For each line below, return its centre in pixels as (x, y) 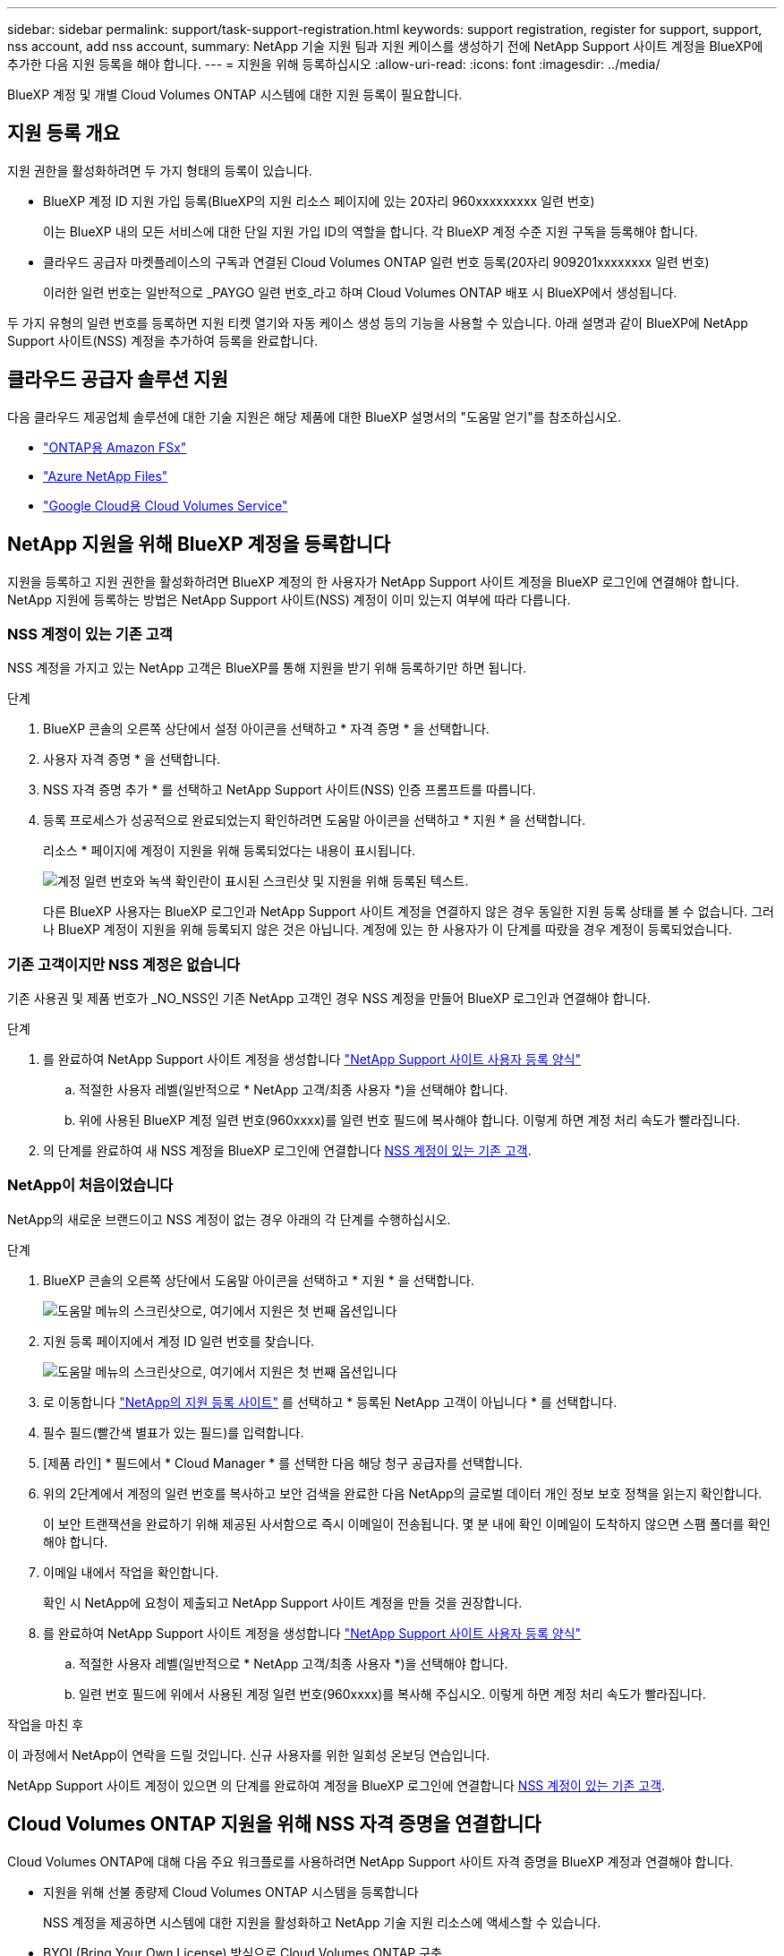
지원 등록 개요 (64, 133)
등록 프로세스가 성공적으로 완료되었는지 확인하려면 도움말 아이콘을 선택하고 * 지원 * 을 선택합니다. (315, 820)
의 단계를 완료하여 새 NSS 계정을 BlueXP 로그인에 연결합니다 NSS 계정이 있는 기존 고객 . (287, 1151)
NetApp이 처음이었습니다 (90, 1185)
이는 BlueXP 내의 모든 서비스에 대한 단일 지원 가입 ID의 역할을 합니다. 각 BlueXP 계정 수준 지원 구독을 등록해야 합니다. (371, 231)
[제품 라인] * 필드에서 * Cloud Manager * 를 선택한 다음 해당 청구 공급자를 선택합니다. (283, 1463)
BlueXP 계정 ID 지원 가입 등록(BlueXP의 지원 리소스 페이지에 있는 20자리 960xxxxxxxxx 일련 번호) (319, 201)
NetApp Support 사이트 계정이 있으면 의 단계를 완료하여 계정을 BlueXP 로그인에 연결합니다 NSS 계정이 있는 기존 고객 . (337, 1785)
